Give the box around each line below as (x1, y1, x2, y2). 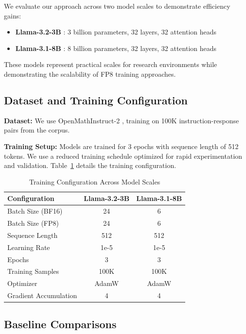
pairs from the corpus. (4, 125, 70, 135)
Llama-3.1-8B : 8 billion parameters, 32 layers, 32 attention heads (15, 43, 217, 53)
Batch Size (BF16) (7, 206, 63, 216)
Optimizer (7, 278, 37, 288)
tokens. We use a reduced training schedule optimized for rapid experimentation (4, 150, 243, 161)
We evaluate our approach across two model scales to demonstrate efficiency (4, 1, 230, 11)
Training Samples (7, 266, 59, 276)
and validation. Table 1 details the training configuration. (4, 160, 176, 170)
